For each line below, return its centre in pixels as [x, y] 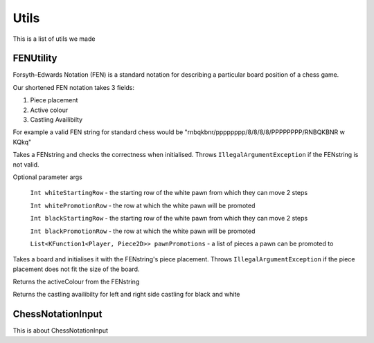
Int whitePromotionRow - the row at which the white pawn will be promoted [143, 205]
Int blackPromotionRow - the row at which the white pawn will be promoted [143, 231]
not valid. [26, 164]
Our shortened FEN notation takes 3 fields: [74, 87]
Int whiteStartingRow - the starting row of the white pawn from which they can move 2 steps [169, 193]
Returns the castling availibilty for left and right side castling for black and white [126, 295]
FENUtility [35, 58]
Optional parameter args [47, 177]
